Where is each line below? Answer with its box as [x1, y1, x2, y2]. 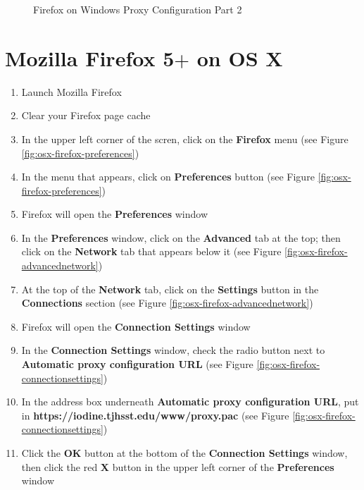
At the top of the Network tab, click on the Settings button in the [21, 281, 319, 296]
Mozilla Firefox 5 [5, 43, 175, 72]
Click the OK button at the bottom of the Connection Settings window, [21, 446, 348, 460]
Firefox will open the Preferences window [21, 207, 208, 221]
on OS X [196, 43, 283, 72]
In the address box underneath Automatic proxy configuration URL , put [21, 394, 359, 409]
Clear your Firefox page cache [21, 108, 151, 123]
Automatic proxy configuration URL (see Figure [21, 357, 253, 372]
